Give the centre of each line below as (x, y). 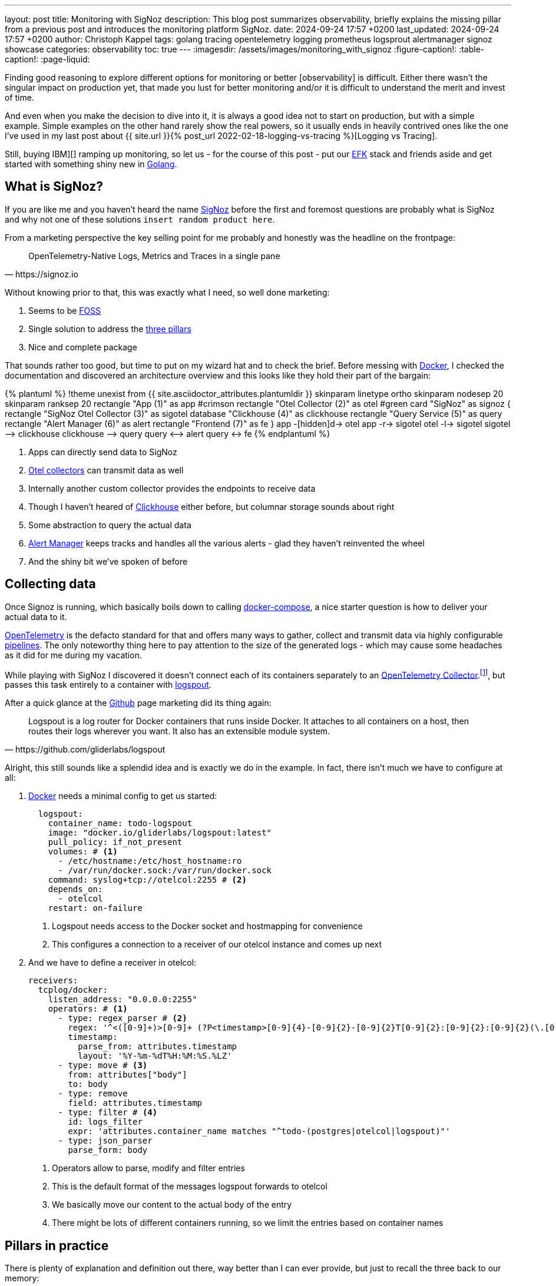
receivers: (53, 981)
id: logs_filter (105, 1122)
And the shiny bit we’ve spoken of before (108, 561)
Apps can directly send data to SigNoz (103, 452)
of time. (19, 97)
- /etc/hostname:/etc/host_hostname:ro (150, 861)
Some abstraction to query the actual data (110, 525)
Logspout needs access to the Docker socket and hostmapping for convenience (207, 926)
